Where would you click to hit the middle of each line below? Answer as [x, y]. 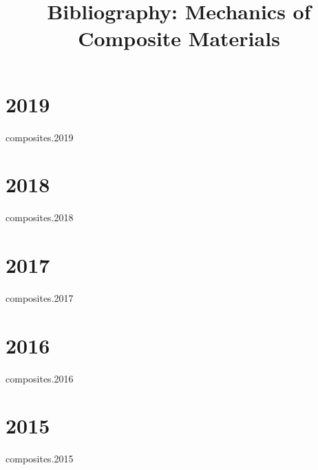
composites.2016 [40, 378]
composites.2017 [40, 297]
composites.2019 [40, 137]
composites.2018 [40, 217]
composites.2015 [40, 459]
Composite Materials [179, 38]
